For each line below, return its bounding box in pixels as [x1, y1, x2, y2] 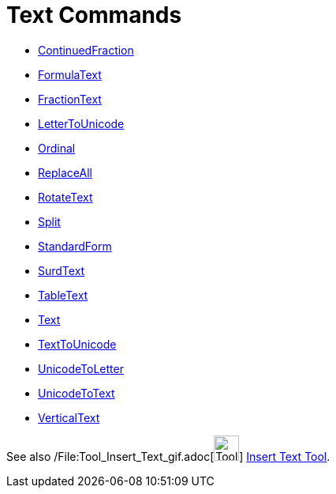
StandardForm [38, 239, 112, 253]
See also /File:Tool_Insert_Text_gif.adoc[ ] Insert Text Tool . [6, 449, 330, 463]
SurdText [38, 263, 85, 277]
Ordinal [38, 141, 76, 155]
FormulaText [38, 67, 102, 81]
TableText [38, 288, 88, 302]
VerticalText [38, 410, 100, 424]
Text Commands [6, 2, 182, 28]
